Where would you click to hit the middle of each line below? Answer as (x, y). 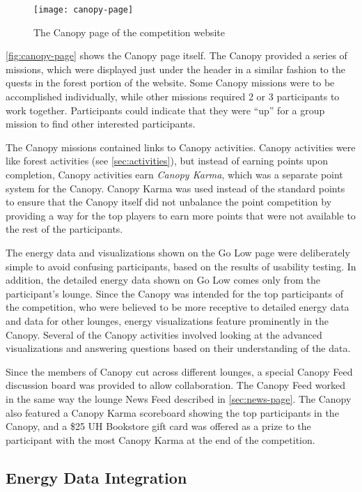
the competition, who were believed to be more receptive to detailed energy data (178, 307)
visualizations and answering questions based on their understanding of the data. (178, 348)
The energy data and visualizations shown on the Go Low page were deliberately (178, 252)
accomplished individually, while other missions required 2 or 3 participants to (173, 97)
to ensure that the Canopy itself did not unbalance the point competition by (169, 202)
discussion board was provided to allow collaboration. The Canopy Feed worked (175, 385)
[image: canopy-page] (84, 10)
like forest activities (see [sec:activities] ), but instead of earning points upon (167, 161)
